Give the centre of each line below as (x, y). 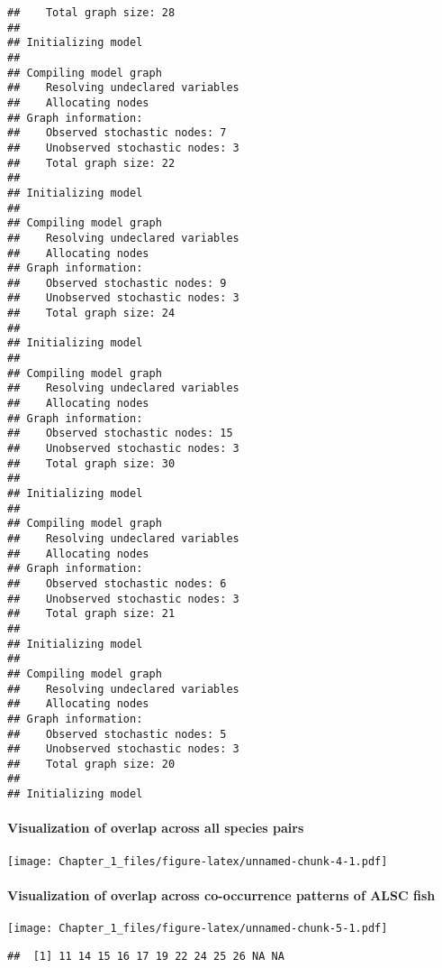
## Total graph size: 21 (91, 614)
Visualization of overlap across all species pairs (156, 828)
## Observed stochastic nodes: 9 (117, 283)
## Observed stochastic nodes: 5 (117, 734)
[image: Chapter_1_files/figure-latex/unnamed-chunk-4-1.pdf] (198, 861)
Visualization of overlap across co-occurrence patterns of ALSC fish (221, 894)
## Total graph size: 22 (91, 163)
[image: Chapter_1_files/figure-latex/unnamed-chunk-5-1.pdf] (198, 929)
